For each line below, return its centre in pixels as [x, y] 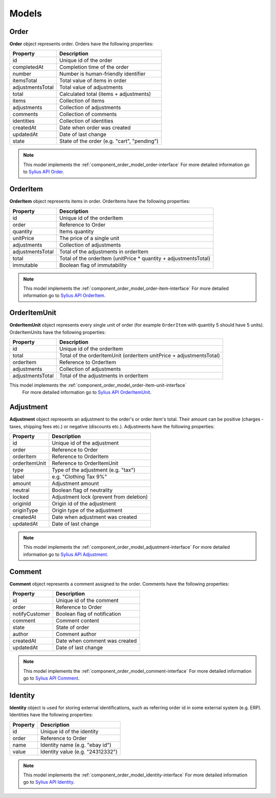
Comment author [76, 634]
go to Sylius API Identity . [49, 782]
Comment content [77, 621]
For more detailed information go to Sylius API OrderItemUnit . [87, 392]
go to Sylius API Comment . [51, 678]
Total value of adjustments [91, 87]
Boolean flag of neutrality [82, 490]
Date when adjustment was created [95, 517]
